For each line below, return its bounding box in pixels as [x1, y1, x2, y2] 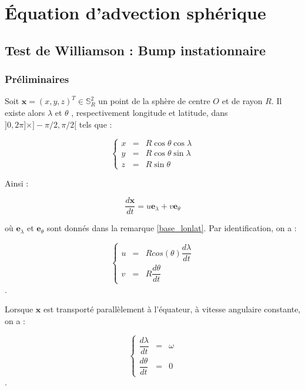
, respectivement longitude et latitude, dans [71, 106, 228, 118]
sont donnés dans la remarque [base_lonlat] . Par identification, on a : [46, 222, 297, 234]
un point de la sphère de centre [98, 95, 210, 107]
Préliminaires [5, 72, 69, 86]
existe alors [5, 106, 45, 118]
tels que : [79, 118, 112, 130]
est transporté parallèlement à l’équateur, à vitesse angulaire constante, [43, 303, 301, 315]
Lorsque [5, 303, 33, 315]
